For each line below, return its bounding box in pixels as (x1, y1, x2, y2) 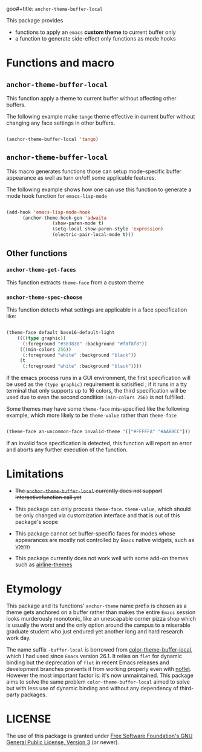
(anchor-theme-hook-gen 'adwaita (22, 215, 107, 221)
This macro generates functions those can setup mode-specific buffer (6, 168, 181, 175)
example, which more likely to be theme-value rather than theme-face (6, 411, 177, 419)
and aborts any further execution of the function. (6, 446, 128, 453)
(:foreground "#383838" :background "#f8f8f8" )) (22, 341, 148, 347)
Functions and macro (6, 56, 115, 70)
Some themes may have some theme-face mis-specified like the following (6, 405, 189, 413)
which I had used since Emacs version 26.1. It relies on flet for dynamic (6, 652, 183, 659)
